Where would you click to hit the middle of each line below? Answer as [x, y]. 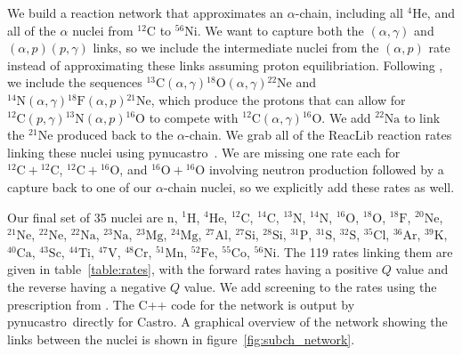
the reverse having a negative [87, 286]
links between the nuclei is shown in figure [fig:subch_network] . [181, 339]
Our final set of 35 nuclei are [85, 217]
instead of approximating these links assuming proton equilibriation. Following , [225, 65]
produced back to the [115, 135]
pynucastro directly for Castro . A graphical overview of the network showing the [227, 322]
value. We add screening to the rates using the [310, 286]
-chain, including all [349, 12]
